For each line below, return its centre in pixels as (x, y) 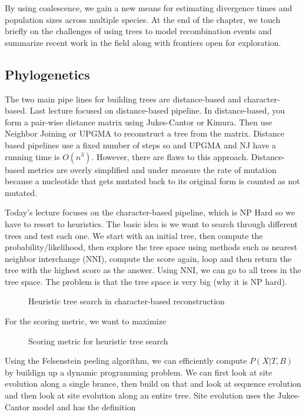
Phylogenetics (47, 74)
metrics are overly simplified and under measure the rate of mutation (152, 169)
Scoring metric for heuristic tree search (98, 341)
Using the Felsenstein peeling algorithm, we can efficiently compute (126, 361)
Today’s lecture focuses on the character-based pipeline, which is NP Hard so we (150, 212)
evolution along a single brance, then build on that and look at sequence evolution (153, 384)
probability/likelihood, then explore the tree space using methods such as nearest (151, 247)
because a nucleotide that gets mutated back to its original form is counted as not (152, 181)
